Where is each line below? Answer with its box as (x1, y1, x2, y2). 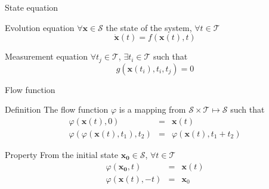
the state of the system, (106, 21, 192, 33)
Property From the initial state (5, 148, 119, 160)
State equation (5, 1, 58, 13)
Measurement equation (5, 50, 88, 63)
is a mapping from (119, 103, 186, 116)
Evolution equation (5, 21, 75, 33)
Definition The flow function (5, 103, 109, 116)
